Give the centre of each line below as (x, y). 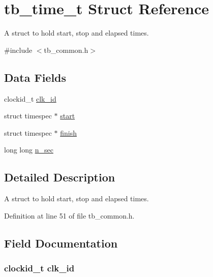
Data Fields (35, 77)
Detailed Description (60, 177)
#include (18, 50)
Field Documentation (61, 243)
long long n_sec (29, 150)
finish (68, 132)
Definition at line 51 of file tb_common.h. (69, 215)
